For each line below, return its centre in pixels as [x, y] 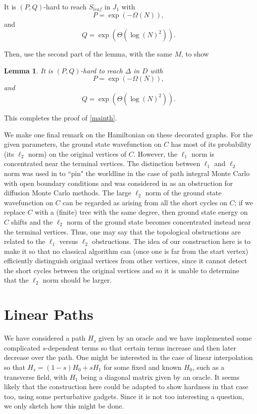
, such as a [208, 367]
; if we [244, 202]
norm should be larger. [77, 280]
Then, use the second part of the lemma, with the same [88, 54]
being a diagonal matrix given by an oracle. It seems [160, 377]
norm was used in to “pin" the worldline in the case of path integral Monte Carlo [127, 173]
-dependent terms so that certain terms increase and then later [141, 347]
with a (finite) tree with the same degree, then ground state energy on [141, 212]
